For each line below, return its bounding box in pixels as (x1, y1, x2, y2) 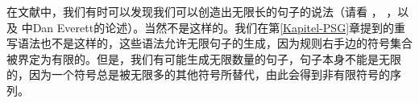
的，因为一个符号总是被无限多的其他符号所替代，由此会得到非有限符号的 (6, 66, 390, 83)
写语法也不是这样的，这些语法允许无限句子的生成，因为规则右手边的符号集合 (6, 35, 413, 51)
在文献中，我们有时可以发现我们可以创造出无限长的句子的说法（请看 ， (6, 3, 383, 19)
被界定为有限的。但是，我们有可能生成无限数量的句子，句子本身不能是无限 (6, 50, 401, 67)
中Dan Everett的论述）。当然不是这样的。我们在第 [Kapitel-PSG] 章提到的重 (21, 19, 406, 35)
